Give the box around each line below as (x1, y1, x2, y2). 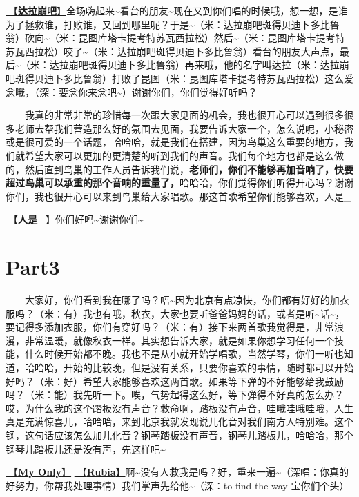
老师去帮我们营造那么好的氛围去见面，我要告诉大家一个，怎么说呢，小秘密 (14, 121, 353, 135)
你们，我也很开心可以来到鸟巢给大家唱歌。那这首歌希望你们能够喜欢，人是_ (6, 188, 351, 203)
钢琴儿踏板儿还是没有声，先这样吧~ (6, 441, 166, 456)
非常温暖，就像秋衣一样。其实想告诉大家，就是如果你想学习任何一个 (24, 333, 334, 347)
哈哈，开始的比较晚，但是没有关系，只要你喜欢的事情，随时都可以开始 (34, 360, 353, 374)
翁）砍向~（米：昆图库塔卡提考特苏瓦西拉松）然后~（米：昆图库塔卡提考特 (6, 30, 345, 45)
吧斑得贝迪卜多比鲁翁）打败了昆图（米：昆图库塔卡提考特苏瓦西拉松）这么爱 (6, 70, 353, 85)
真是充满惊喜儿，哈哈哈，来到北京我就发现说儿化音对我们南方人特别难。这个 (6, 414, 353, 429)
